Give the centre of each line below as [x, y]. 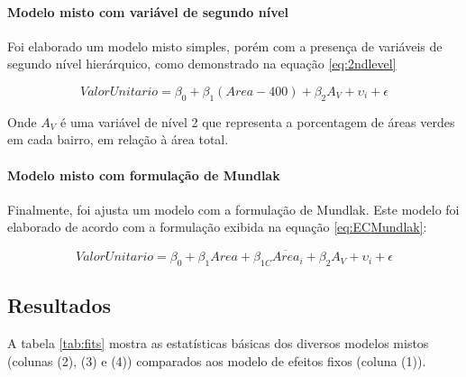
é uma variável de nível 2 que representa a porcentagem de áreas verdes [258, 121]
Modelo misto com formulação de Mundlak [144, 175]
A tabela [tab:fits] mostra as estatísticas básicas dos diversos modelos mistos [218, 343]
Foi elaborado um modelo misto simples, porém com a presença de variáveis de [225, 46]
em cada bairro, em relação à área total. [118, 139]
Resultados [59, 305]
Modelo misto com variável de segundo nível [148, 11]
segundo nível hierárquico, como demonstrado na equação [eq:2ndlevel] [202, 64]
